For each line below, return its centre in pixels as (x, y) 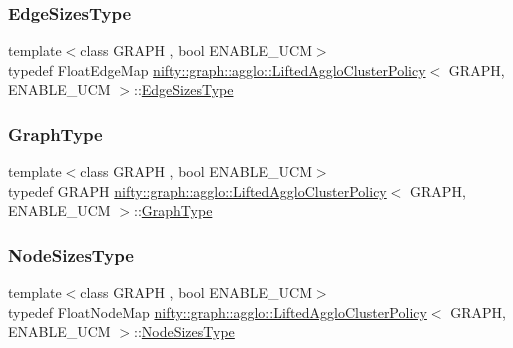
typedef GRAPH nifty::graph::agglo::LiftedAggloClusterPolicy (197, 190)
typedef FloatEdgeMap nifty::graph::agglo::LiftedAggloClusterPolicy (217, 69)
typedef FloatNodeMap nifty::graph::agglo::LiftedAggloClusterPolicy (217, 311)
